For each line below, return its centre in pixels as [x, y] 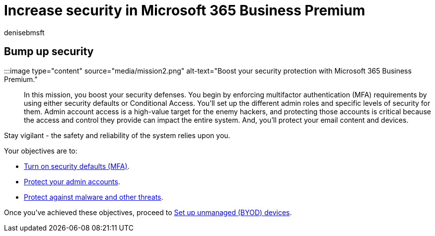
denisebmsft [24, 32]
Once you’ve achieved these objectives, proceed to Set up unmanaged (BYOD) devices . [148, 212]
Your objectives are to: [41, 151]
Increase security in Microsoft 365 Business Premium [185, 10]
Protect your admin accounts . [72, 181]
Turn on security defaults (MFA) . [77, 166]
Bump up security [49, 52]
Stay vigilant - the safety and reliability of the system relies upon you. [117, 135]
